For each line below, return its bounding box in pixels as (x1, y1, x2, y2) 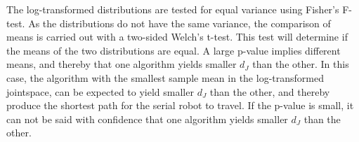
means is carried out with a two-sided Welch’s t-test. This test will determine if (6, 29, 348, 44)
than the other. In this (252, 57, 349, 71)
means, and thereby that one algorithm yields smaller (6, 57, 237, 71)
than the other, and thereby (209, 84, 330, 99)
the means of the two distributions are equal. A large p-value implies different (6, 43, 341, 57)
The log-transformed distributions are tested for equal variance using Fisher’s (6, 2, 339, 16)
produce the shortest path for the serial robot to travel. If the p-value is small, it (6, 98, 354, 113)
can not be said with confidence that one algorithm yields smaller (6, 111, 288, 126)
